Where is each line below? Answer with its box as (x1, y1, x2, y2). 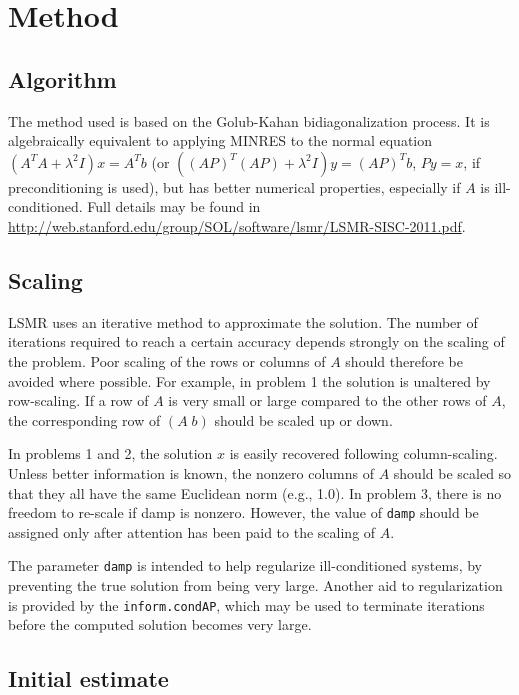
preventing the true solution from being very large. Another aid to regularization (8, 575, 503, 595)
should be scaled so (393, 462, 512, 483)
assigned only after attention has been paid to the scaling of (8, 521, 376, 542)
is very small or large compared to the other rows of (168, 390, 487, 411)
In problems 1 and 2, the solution (8, 443, 213, 464)
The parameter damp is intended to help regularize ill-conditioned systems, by (8, 555, 482, 576)
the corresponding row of (8, 409, 161, 430)
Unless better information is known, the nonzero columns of (8, 462, 374, 483)
